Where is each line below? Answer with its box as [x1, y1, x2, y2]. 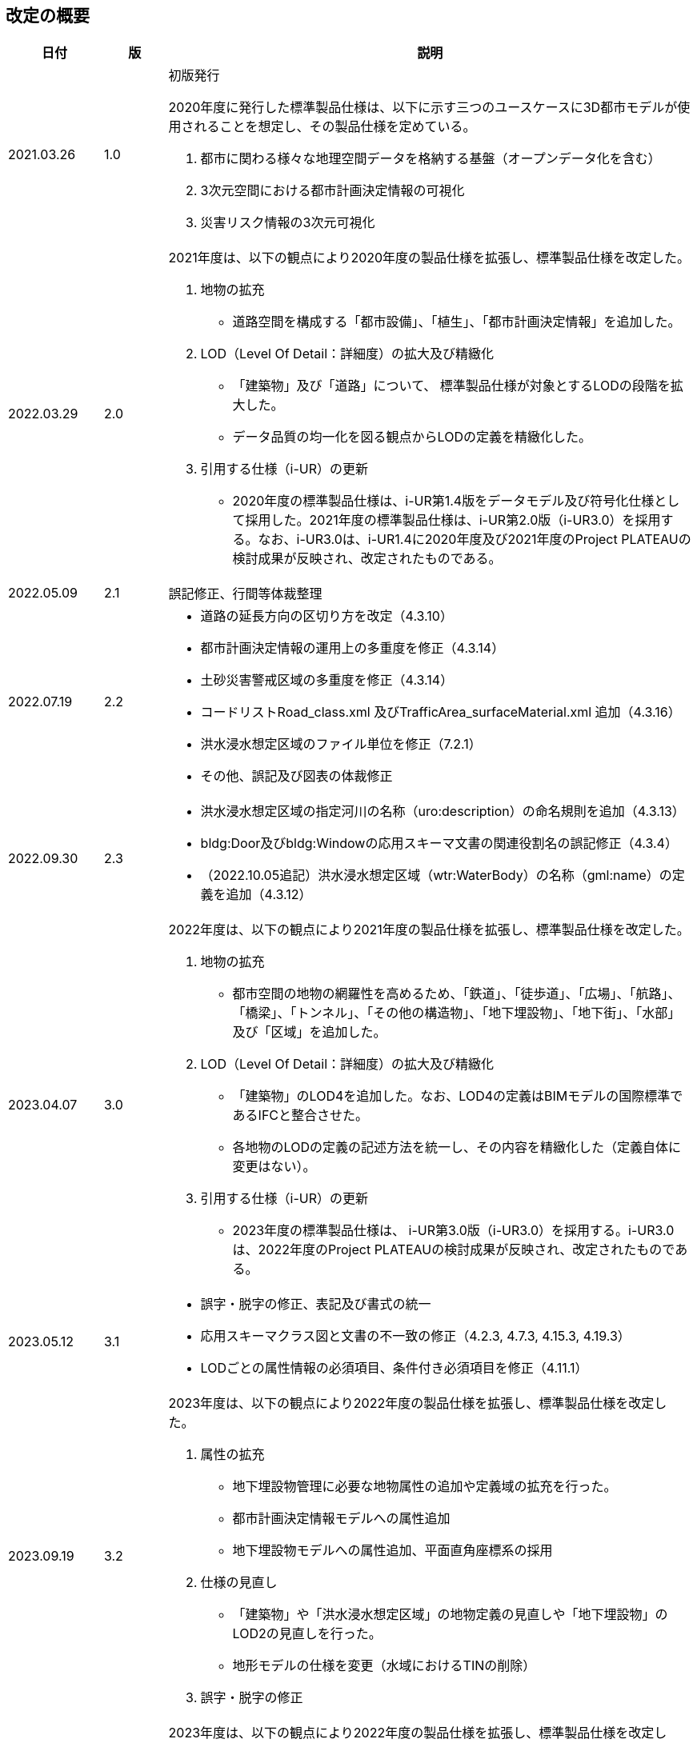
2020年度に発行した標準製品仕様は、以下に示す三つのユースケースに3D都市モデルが [168, 99, 678, 116]
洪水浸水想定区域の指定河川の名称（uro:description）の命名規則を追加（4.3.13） [200, 803, 685, 820]
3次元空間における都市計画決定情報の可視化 [200, 182, 465, 199]
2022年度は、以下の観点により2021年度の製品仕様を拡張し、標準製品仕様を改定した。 [168, 921, 690, 938]
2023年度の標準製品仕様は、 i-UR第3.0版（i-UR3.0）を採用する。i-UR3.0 [232, 1222, 675, 1239]
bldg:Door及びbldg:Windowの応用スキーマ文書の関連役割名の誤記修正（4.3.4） [200, 835, 678, 852]
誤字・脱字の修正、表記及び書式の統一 [200, 1296, 431, 1313]
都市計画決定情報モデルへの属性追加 [232, 1510, 451, 1527]
